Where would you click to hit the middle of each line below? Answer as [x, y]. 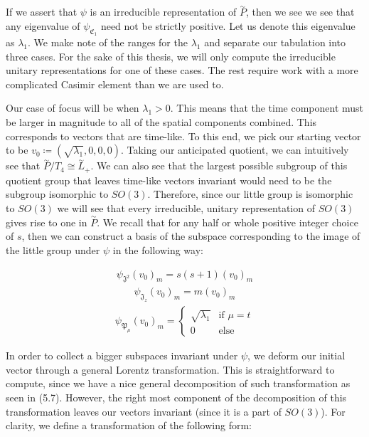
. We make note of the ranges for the [108, 42]
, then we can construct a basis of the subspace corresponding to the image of [191, 236]
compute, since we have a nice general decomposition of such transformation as [178, 383]
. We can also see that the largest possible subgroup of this [219, 165]
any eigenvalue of [43, 25]
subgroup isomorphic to [57, 194]
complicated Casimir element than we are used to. [115, 84]
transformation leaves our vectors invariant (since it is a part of [144, 411]
